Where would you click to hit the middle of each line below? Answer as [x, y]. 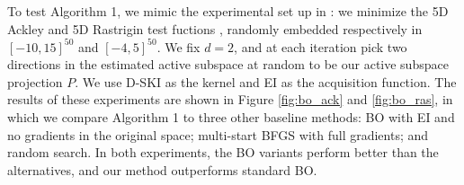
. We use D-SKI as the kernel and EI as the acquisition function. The [266, 81]
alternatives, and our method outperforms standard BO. [162, 169]
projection [35, 81]
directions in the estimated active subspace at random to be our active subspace [228, 64]
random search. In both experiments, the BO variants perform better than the [223, 152]
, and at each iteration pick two [321, 46]
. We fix [178, 46]
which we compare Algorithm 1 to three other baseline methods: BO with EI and [231, 117]
